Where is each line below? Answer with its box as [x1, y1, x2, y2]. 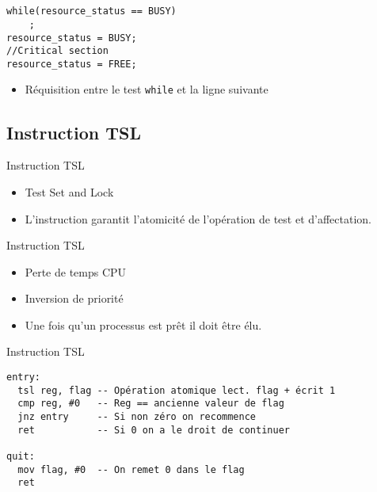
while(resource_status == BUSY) [6, 6, 177, 17]
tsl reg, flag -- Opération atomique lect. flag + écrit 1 [17, 384, 336, 396]
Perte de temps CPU [25, 263, 127, 280]
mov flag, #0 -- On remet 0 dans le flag [17, 463, 245, 475]
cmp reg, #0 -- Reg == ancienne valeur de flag [17, 398, 284, 410]
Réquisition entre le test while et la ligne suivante [25, 81, 268, 97]
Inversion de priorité [25, 290, 124, 307]
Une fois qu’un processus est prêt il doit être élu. [25, 316, 262, 333]
